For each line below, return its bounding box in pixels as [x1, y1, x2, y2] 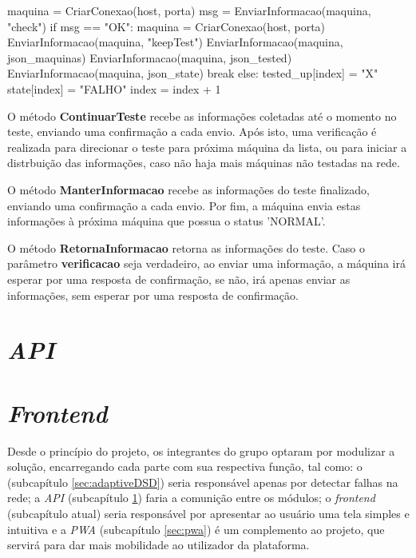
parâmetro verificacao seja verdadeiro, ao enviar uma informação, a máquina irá [7, 255, 406, 272]
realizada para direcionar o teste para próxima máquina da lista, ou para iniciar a [7, 138, 407, 155]
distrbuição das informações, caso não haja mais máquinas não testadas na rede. [7, 154, 400, 171]
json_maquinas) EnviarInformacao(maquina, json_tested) [7, 49, 292, 66]
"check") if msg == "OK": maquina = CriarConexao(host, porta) [7, 18, 326, 34]
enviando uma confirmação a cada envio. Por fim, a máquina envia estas [7, 197, 361, 213]
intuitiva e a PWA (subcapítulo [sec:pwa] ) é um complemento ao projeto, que [7, 520, 385, 537]
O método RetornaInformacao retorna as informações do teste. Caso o [7, 239, 365, 256]
